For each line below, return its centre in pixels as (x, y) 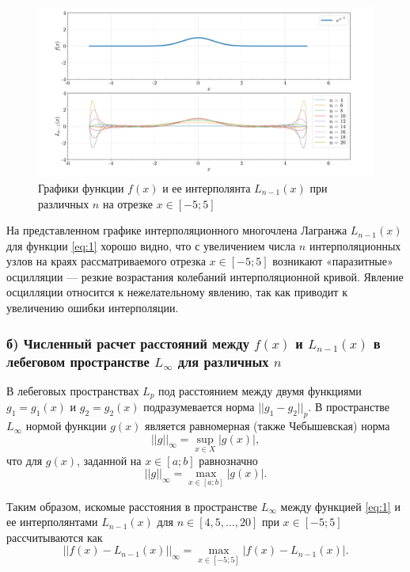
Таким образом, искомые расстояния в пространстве (132, 506)
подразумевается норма (199, 407)
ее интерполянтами (52, 522)
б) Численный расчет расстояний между (128, 343)
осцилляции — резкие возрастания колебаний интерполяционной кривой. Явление (205, 276)
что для (25, 460)
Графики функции (81, 187)
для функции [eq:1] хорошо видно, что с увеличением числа (151, 245)
